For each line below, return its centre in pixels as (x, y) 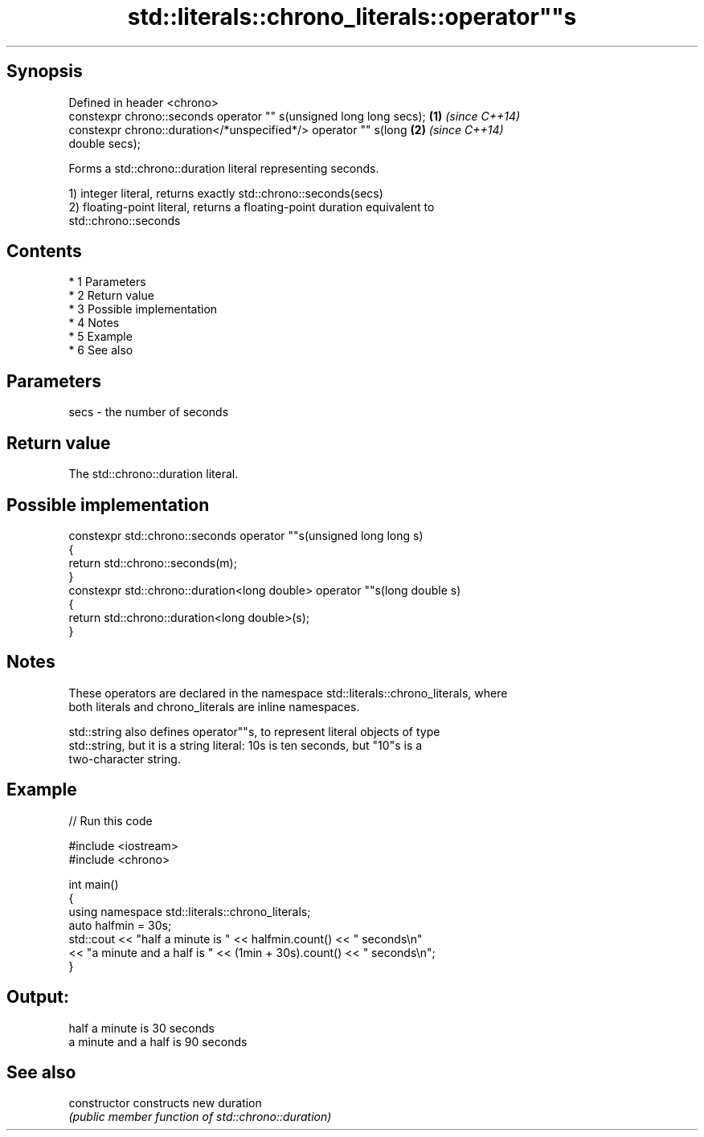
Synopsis (45, 72)
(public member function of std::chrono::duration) (200, 1117)
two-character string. (125, 759)
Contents (44, 252)
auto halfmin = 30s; (120, 925)
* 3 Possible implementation (143, 309)
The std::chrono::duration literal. (153, 474)
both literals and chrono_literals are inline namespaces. (214, 706)
